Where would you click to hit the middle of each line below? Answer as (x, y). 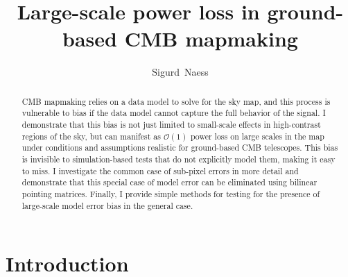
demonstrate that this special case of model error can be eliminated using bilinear (169, 182)
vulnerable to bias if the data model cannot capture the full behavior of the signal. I (174, 113)
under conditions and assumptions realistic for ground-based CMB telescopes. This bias (180, 148)
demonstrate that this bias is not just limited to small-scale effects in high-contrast (171, 125)
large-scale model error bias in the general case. (107, 205)
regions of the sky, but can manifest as (91, 136)
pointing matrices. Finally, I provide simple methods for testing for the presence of (171, 193)
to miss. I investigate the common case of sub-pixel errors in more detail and (160, 170)
